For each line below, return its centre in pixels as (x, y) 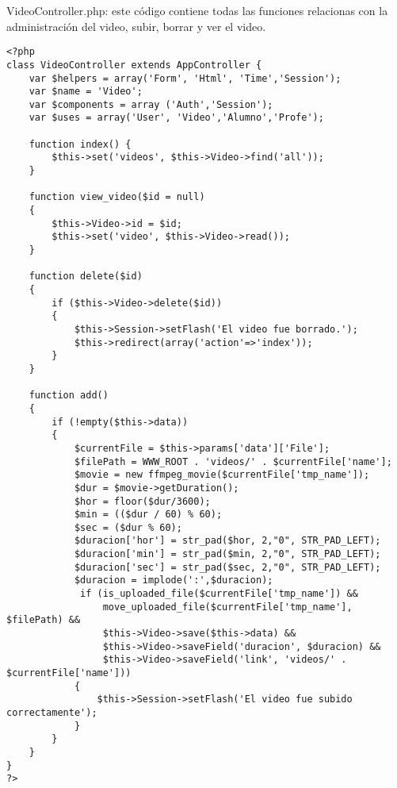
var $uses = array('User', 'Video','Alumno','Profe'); (176, 118)
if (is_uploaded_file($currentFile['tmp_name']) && (219, 594)
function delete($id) (86, 277)
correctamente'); (52, 713)
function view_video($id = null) (117, 197)
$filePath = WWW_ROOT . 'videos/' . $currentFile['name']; (233, 461)
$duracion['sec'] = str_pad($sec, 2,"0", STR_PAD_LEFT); (227, 567)
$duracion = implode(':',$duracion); (174, 580)
